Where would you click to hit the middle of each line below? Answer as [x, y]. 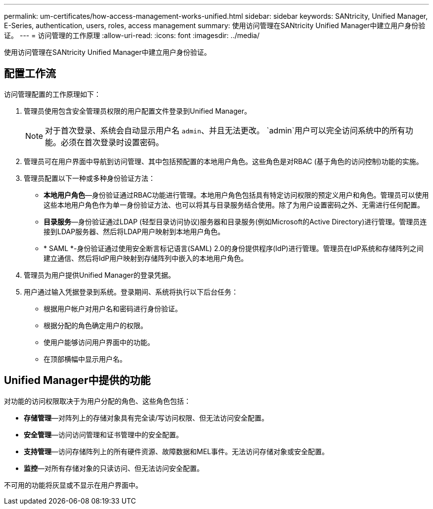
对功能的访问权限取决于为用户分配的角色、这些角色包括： [97, 401]
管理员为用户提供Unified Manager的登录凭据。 [99, 275]
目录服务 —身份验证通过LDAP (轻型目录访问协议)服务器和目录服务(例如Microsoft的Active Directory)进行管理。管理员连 [235, 221]
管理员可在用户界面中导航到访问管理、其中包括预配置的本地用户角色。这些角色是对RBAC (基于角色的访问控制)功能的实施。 [223, 161]
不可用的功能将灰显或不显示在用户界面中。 [73, 485]
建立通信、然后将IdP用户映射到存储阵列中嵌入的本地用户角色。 [146, 258]
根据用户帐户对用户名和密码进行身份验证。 [113, 308]
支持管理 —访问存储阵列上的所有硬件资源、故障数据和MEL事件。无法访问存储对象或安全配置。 [176, 451]
